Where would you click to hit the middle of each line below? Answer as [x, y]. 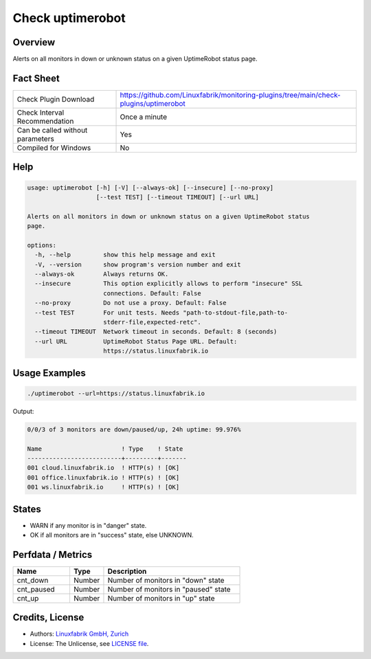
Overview [34, 42]
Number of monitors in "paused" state [169, 589]
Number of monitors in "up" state [161, 598]
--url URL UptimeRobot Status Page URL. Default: [136, 341]
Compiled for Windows [54, 148]
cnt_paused [36, 589]
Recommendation [45, 121]
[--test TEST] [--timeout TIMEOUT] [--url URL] [178, 197]
